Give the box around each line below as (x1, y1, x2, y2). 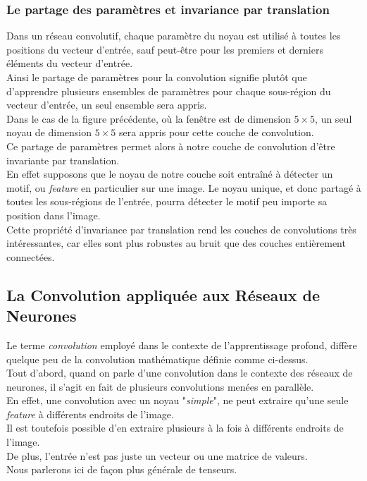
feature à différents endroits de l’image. (6, 406, 174, 421)
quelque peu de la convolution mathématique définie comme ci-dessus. (6, 351, 309, 366)
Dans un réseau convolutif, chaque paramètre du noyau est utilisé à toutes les (6, 28, 341, 43)
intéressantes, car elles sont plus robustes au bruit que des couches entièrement (6, 236, 346, 250)
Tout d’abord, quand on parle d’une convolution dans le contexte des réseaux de (6, 365, 353, 380)
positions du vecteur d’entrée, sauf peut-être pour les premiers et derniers (6, 42, 323, 56)
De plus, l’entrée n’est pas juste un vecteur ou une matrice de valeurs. (6, 448, 308, 463)
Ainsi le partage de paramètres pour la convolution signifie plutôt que (6, 70, 307, 84)
